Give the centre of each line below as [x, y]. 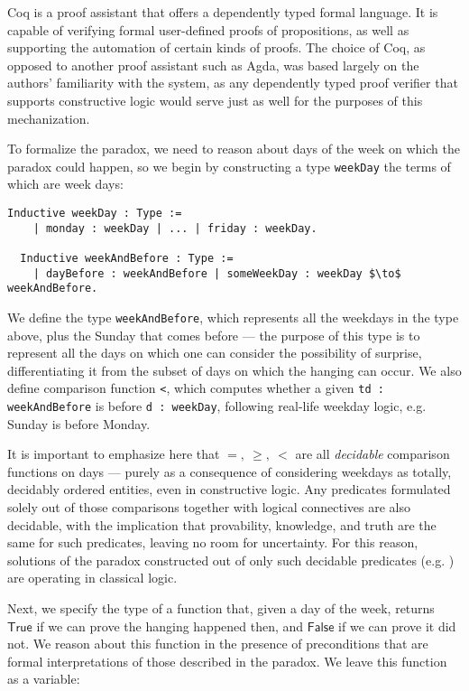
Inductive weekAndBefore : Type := [127, 258]
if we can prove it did [397, 626]
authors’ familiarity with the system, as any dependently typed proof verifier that [233, 83]
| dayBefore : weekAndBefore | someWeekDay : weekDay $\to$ [217, 273]
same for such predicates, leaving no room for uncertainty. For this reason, [213, 542]
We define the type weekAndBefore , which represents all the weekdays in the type [233, 317]
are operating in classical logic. [92, 578]
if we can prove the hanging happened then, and [170, 626]
